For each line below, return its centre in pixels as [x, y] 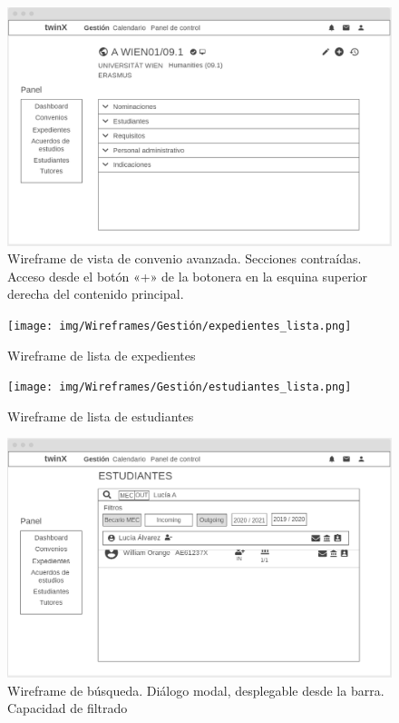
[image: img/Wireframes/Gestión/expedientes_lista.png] [180, 326]
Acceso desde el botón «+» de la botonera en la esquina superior [188, 276]
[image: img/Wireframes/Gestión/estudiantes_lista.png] [180, 387]
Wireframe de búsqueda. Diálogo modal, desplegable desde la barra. [196, 690]
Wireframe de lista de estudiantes [101, 416]
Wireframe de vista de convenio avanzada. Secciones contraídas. [185, 258]
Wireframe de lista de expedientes [102, 355]
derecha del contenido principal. [96, 294]
